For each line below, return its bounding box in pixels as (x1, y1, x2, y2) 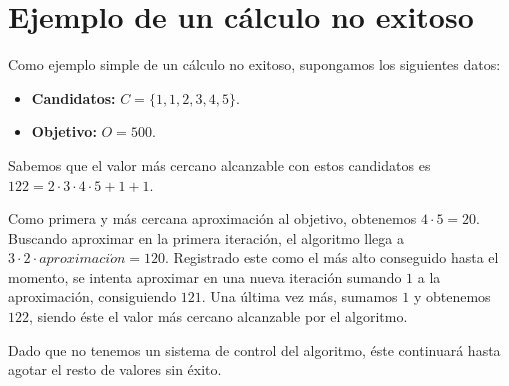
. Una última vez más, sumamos (201, 286, 398, 307)
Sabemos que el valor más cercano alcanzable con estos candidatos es (8, 154, 431, 175)
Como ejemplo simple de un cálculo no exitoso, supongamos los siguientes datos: (8, 54, 501, 75)
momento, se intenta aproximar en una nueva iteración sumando (8, 266, 402, 287)
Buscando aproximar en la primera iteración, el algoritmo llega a (8, 227, 405, 248)
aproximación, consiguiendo (8, 286, 177, 307)
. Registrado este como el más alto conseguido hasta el (165, 247, 499, 268)
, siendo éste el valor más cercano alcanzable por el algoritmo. (29, 306, 408, 327)
